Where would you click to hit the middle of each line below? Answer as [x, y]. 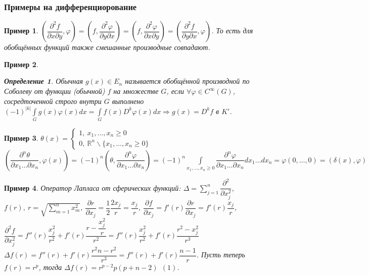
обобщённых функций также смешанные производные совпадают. [107, 47]
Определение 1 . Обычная [43, 81]
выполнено [128, 101]
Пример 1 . [21, 31]
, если [175, 91]
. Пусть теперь [221, 255]
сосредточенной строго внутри [53, 101]
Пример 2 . [21, 64]
